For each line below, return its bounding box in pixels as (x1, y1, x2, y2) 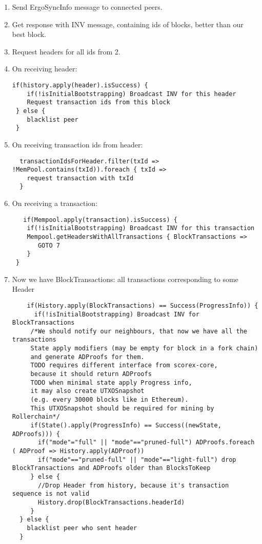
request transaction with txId (27, 174, 134, 182)
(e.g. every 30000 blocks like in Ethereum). (30, 396, 189, 404)
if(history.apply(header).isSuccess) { (12, 81, 148, 89)
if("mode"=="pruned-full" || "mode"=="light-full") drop (37, 456, 236, 463)
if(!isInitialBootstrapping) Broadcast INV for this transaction (27, 224, 255, 232)
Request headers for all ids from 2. (12, 46, 120, 57)
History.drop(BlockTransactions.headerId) (37, 498, 185, 506)
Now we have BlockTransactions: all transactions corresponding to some (12, 273, 238, 284)
